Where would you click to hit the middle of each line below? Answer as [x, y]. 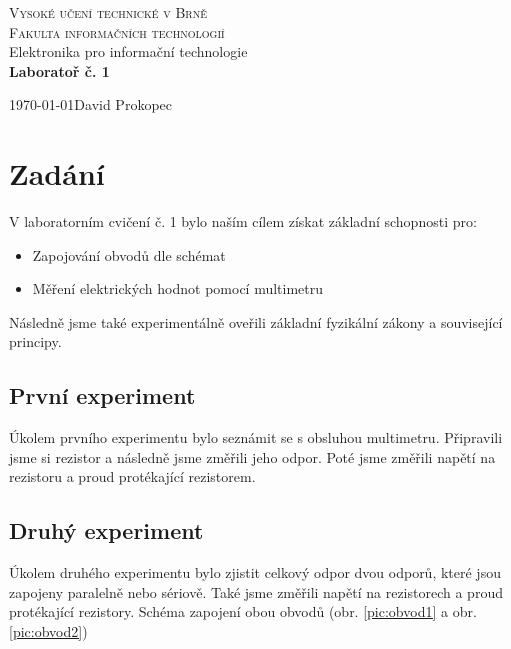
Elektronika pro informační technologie [128, 51]
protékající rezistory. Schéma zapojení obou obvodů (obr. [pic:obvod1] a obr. [243, 611]
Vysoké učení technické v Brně [108, 12]
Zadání [57, 173]
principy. [35, 341]
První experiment [102, 395]
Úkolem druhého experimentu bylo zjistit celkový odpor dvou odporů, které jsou [255, 572]
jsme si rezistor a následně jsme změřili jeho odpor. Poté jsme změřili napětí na [252, 456]
